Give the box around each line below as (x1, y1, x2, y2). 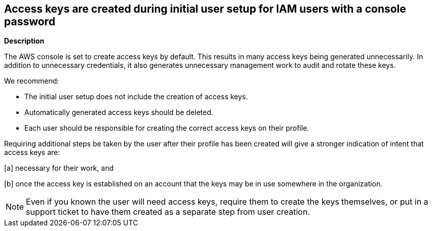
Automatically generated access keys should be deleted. (24, 108, 213, 117)
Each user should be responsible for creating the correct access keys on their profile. (24, 124, 309, 133)
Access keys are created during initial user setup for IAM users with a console (4, 3, 406, 15)
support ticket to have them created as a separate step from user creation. (26, 207, 310, 217)
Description (4, 36, 45, 46)
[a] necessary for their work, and (4, 164, 114, 173)
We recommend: (4, 76, 59, 86)
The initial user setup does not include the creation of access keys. (24, 92, 248, 101)
